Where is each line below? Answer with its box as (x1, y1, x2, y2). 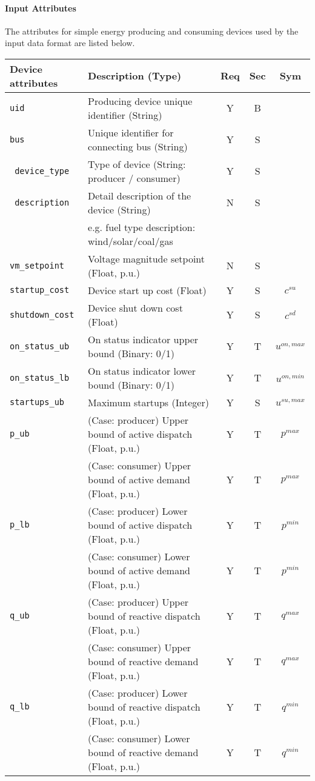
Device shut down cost (88, 300, 183, 315)
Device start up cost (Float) (88, 283, 207, 297)
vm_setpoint (10, 260, 65, 270)
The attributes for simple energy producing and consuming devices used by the (5, 24, 299, 37)
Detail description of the (88, 188, 191, 203)
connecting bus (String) (88, 139, 188, 153)
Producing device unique (88, 93, 193, 108)
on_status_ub (10, 341, 70, 351)
